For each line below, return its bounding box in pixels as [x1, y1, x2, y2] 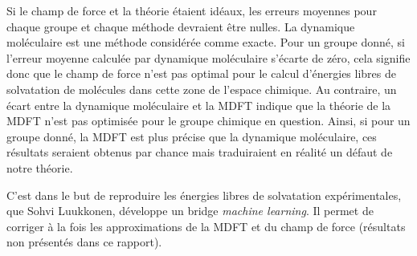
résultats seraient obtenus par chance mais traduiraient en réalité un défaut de [6, 144, 393, 161]
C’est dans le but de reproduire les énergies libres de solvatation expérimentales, [6, 186, 402, 203]
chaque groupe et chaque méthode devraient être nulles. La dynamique [6, 18, 355, 35]
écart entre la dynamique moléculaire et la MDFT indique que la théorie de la [6, 96, 391, 113]
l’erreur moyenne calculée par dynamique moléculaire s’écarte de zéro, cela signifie [6, 49, 411, 66]
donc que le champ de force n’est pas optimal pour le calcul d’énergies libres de [6, 65, 396, 82]
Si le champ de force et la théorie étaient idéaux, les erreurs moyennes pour [6, 2, 377, 18]
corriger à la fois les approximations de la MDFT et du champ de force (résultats [6, 217, 406, 234]
